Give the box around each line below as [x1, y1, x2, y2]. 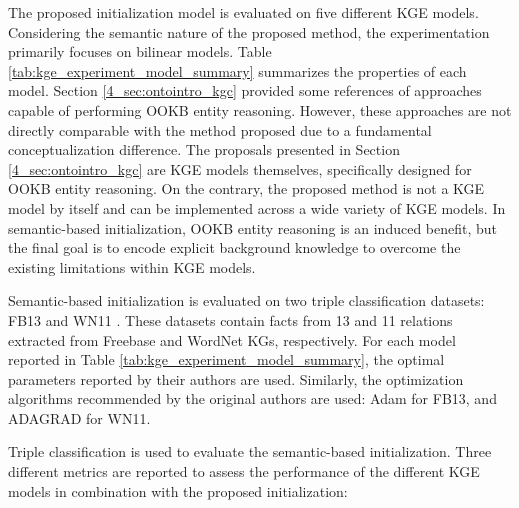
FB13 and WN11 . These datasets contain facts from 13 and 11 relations [8, 309, 453, 330]
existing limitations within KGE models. [8, 256, 256, 277]
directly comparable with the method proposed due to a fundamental [8, 119, 432, 140]
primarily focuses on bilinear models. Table [8, 41, 272, 62]
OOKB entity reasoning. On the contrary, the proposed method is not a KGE [8, 178, 485, 199]
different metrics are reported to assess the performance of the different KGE [8, 461, 480, 482]
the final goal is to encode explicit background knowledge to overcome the [8, 237, 461, 258]
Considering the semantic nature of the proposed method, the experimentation [8, 21, 490, 42]
